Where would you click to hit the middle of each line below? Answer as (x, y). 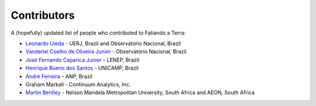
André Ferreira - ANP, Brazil (59, 76)
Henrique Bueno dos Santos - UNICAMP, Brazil (82, 68)
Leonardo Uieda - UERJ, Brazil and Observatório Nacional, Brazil (103, 43)
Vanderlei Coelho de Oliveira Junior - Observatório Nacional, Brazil (106, 52)
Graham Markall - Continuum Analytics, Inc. (78, 84)
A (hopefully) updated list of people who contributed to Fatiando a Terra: (98, 33)
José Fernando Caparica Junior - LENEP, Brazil (83, 60)
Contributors (43, 15)
